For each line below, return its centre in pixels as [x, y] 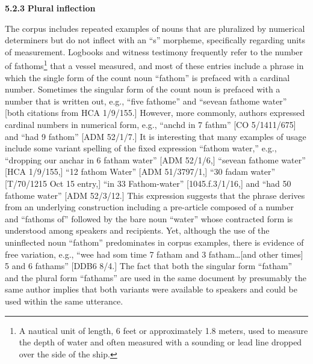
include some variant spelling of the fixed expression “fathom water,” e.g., [141, 148]
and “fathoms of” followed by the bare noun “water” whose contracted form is [149, 218]
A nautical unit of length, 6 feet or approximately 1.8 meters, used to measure [163, 330]
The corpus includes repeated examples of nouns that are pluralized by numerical [155, 28]
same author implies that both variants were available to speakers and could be [151, 289]
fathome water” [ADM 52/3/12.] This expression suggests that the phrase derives [155, 195]
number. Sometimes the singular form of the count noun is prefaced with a [143, 89]
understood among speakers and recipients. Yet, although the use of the [137, 230]
